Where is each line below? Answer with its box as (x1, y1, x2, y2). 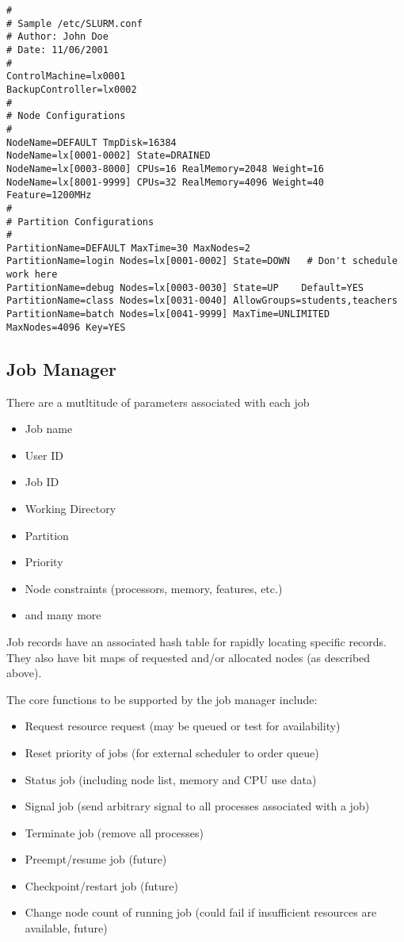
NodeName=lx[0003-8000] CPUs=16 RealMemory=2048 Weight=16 (6, 163, 324, 174)
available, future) (25, 920, 108, 936)
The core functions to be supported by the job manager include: (6, 691, 318, 707)
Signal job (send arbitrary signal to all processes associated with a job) (25, 798, 370, 814)
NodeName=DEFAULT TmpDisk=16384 (6, 136, 177, 148)
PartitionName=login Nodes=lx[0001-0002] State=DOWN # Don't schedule (6, 255, 398, 267)
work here (6, 269, 58, 281)
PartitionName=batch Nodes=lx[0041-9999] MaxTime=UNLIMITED (6, 308, 330, 320)
